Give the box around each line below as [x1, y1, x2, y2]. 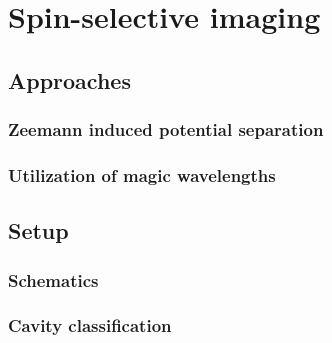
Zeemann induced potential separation [8, 117, 324, 142]
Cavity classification [8, 313, 172, 338]
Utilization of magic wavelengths [8, 162, 276, 187]
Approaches [8, 64, 131, 95]
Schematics [8, 267, 99, 292]
